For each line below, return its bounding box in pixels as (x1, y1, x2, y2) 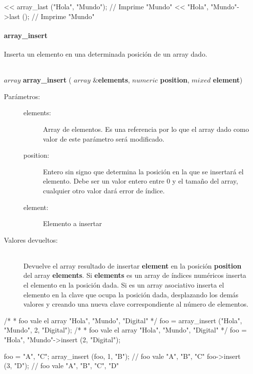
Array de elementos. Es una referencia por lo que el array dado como (43, 124, 249, 134)
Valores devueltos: (4, 234, 58, 245)
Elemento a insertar (43, 218, 102, 229)
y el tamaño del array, (172, 176, 238, 186)
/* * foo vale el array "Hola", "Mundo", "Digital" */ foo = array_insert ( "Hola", (4, 315, 242, 325)
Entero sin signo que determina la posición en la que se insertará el (43, 166, 244, 176)
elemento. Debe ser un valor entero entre (43, 176, 165, 186)
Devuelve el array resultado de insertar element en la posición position (23, 260, 242, 270)
